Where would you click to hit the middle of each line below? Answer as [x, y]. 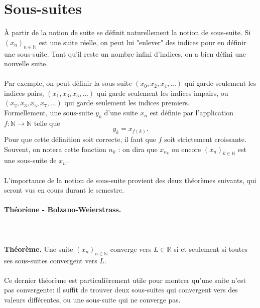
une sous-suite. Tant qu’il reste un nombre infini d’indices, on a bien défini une [125, 53]
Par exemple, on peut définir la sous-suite [68, 83]
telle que [47, 123]
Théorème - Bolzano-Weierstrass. [63, 209]
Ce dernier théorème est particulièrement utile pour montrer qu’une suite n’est [125, 280]
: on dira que [138, 149]
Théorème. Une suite [39, 249]
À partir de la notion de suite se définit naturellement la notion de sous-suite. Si [127, 32]
